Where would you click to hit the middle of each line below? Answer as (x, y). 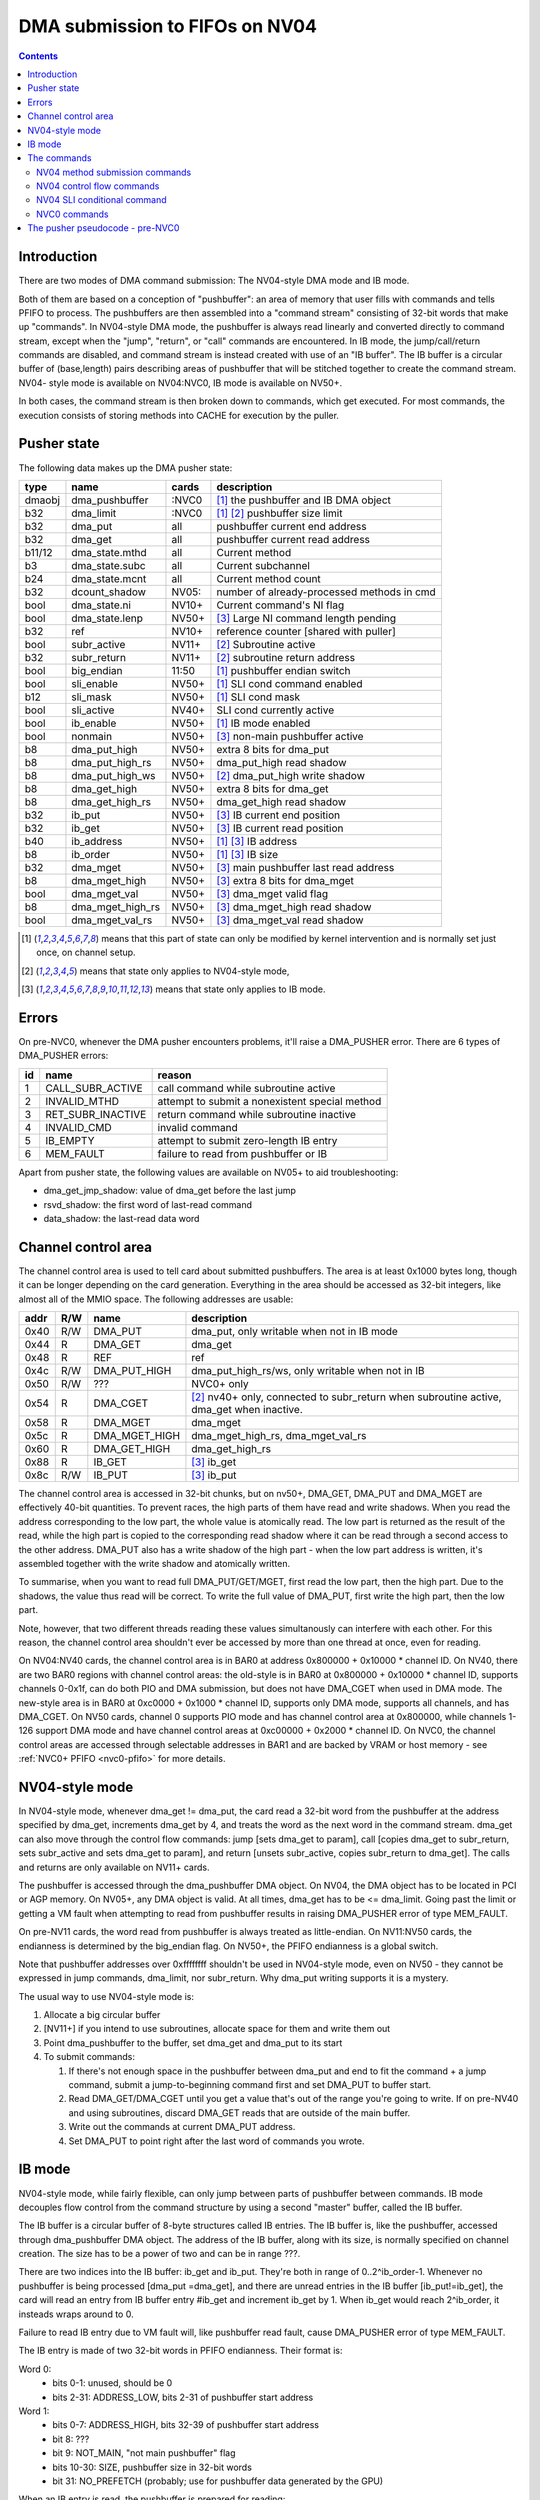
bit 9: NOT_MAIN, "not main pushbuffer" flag (144, 2453)
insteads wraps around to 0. (76, 2314)
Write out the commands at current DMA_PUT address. (182, 2127)
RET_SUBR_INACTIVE (96, 1114)
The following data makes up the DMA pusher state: (125, 467)
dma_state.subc (108, 565)
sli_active (93, 710)
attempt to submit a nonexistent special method (269, 1101)
